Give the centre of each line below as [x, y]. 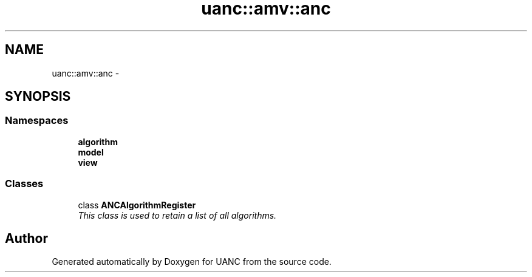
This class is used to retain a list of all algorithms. [177, 215]
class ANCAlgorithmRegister [137, 205]
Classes [24, 184]
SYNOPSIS [38, 97]
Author [26, 238]
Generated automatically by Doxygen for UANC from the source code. [192, 262]
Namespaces [37, 121]
